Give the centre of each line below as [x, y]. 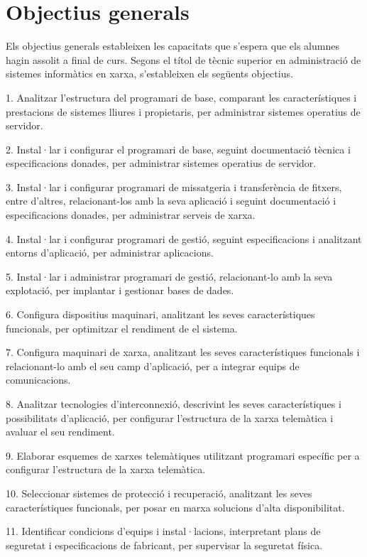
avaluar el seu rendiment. [60, 432]
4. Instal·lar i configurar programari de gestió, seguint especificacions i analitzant [184, 238]
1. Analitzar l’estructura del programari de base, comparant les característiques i [181, 97]
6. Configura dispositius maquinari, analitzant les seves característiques [160, 314]
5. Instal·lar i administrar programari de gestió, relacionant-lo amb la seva [169, 276]
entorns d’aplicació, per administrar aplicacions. [110, 253]
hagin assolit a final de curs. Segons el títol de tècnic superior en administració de [183, 59]
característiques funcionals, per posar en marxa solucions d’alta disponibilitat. [175, 507]
